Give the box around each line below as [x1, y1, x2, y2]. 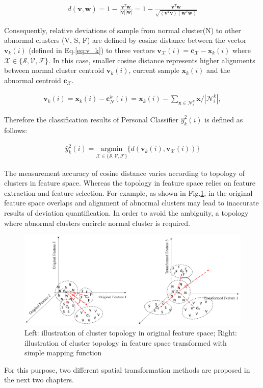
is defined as [204, 114, 243, 125]
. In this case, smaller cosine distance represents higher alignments [48, 55, 255, 65]
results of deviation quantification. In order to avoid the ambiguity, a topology [4, 207, 249, 218]
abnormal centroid [4, 74, 61, 85]
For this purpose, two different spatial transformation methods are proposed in [4, 364, 250, 375]
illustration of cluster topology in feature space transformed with [24, 337, 227, 348]
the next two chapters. [4, 374, 74, 385]
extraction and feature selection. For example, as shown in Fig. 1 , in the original [4, 187, 253, 198]
